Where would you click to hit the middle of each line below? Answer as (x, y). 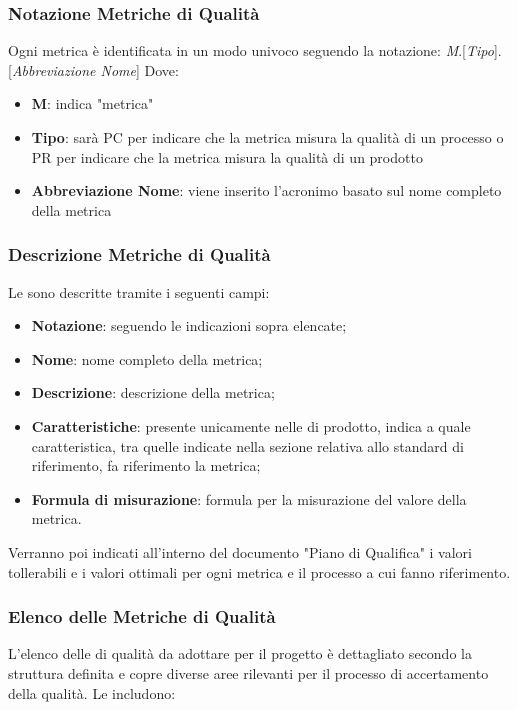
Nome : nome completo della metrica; (147, 358)
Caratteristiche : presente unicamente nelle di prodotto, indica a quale (251, 425)
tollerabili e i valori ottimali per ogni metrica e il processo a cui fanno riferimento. (259, 571)
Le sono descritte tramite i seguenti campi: (139, 291)
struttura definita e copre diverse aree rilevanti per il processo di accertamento (248, 672)
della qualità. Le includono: (92, 692)
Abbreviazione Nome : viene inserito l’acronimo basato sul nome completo (266, 190)
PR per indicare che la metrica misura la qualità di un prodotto (227, 156)
